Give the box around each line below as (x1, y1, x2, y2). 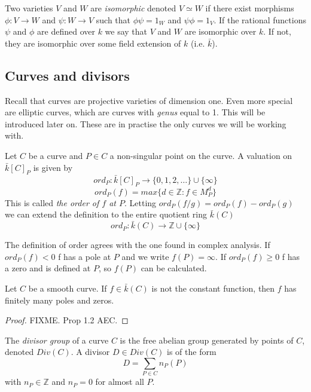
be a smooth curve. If (28, 282, 107, 295)
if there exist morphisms (205, 2, 294, 14)
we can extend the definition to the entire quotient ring (5, 208, 208, 220)
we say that (105, 25, 148, 38)
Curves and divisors (5, 66, 130, 84)
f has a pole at (58, 250, 111, 262)
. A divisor (71, 345, 110, 358)
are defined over (37, 25, 95, 38)
